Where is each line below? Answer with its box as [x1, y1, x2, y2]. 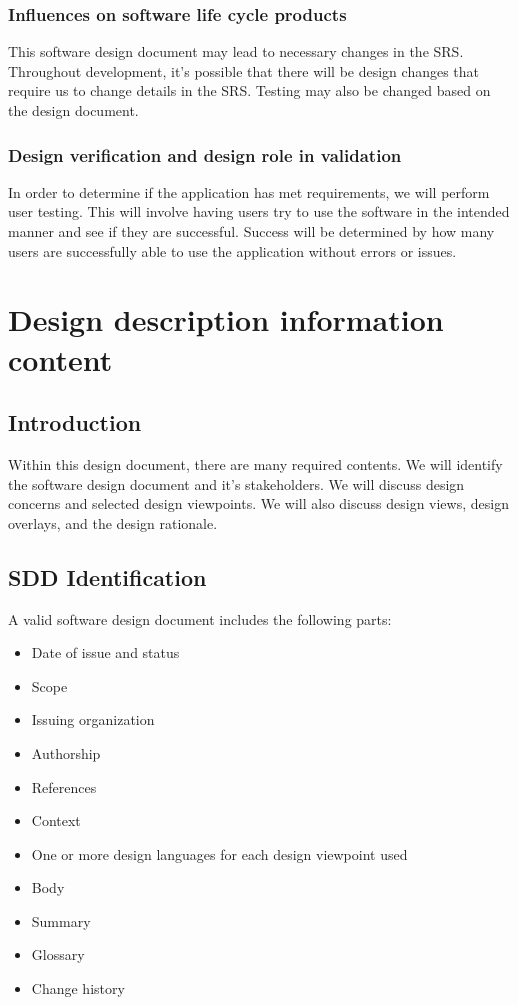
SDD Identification [8, 561, 207, 592]
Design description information [8, 299, 444, 340]
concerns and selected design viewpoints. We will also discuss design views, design [8, 493, 509, 514]
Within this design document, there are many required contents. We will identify [8, 453, 503, 474]
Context [31, 810, 81, 831]
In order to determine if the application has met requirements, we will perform [8, 181, 490, 202]
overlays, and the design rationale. [8, 512, 218, 533]
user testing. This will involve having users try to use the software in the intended [8, 201, 510, 222]
